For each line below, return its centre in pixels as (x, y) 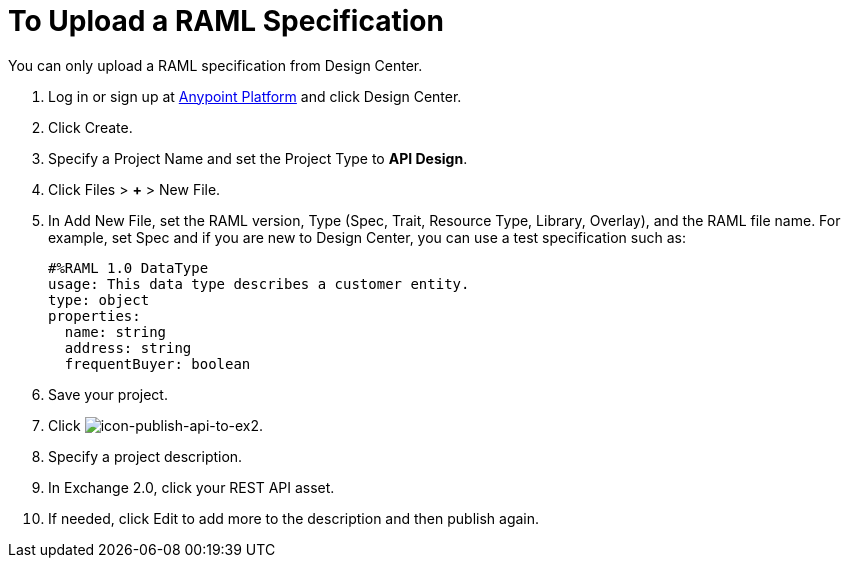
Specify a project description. (145, 456)
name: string (115, 331)
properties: (94, 315)
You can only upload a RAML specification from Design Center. (215, 65)
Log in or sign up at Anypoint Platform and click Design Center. (255, 96)
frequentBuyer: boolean (157, 363)
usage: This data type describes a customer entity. (259, 283)
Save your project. (108, 394)
